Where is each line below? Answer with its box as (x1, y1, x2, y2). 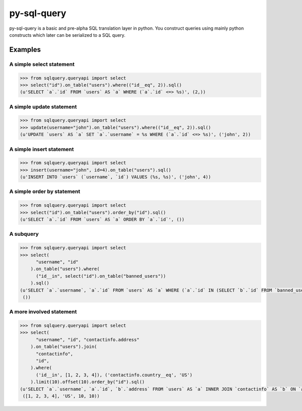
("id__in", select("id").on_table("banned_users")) (36, 273, 166, 279)
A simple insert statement (9, 146, 74, 153)
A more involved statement (9, 308, 78, 315)
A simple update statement (9, 103, 77, 110)
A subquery (9, 231, 39, 238)
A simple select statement (9, 60, 75, 67)
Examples (9, 45, 41, 54)
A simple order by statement (9, 188, 81, 195)
